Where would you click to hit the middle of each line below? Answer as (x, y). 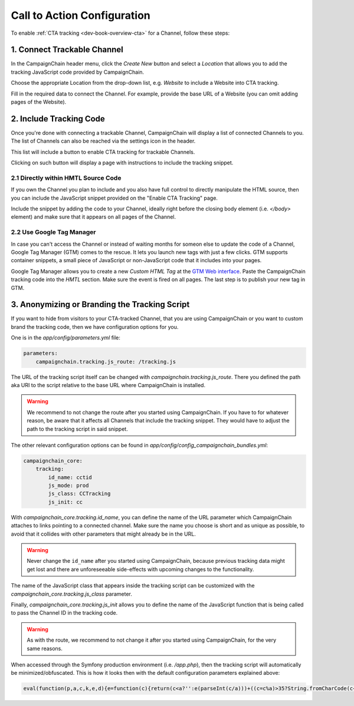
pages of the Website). (39, 102)
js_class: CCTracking (79, 494)
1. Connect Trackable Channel (67, 50)
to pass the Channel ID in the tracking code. (64, 613)
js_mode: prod (68, 486)
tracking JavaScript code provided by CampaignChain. (78, 72)
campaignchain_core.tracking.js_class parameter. (72, 594)
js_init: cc (65, 502)
